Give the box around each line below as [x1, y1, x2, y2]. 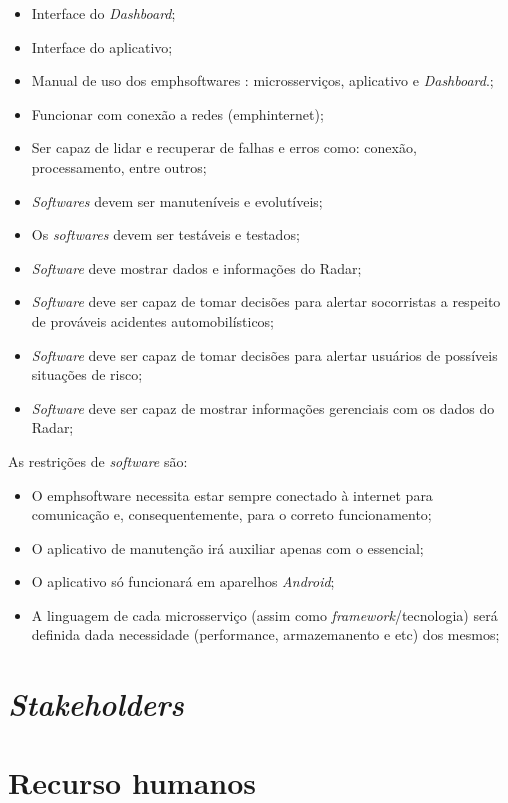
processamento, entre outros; [31, 156, 207, 177]
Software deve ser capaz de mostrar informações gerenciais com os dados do [31, 397, 495, 418]
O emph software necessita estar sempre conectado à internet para [31, 484, 433, 505]
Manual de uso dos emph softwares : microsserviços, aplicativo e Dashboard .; [31, 70, 494, 91]
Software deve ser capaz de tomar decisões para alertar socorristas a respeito [31, 291, 501, 312]
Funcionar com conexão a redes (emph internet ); [31, 103, 324, 124]
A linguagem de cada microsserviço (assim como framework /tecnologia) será [31, 604, 498, 625]
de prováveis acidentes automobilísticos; [31, 310, 275, 331]
